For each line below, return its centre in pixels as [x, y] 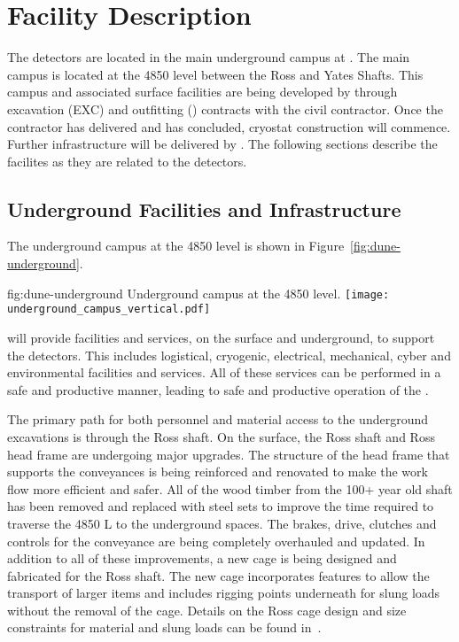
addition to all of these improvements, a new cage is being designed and [202, 558]
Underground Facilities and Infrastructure [204, 209]
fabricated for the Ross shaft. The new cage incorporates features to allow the [218, 575]
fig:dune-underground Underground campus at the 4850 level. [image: [198, 293]
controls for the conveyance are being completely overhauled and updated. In [216, 541]
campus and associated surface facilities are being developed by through [202, 92]
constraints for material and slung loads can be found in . [164, 627]
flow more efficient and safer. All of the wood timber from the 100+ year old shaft [230, 488]
